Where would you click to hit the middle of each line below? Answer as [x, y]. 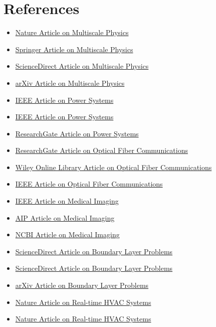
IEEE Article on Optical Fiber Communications [89, 184]
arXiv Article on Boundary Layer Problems [82, 285]
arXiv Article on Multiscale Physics [70, 83]
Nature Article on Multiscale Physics [72, 32]
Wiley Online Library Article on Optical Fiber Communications [114, 167]
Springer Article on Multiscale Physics [74, 49]
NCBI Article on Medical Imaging [67, 234]
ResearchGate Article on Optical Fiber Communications [101, 150]
